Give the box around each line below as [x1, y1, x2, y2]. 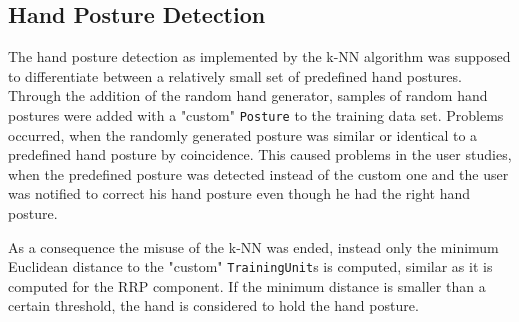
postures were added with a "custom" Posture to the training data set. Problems [8, 104, 504, 125]
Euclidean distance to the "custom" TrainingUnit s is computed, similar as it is [8, 256, 493, 277]
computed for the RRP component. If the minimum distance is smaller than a [8, 275, 486, 296]
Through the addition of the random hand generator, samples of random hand [8, 85, 488, 106]
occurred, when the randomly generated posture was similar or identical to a [8, 124, 478, 145]
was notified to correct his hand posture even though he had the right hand [8, 183, 471, 204]
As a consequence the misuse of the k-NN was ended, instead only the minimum [8, 236, 499, 257]
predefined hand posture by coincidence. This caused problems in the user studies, [8, 144, 512, 165]
